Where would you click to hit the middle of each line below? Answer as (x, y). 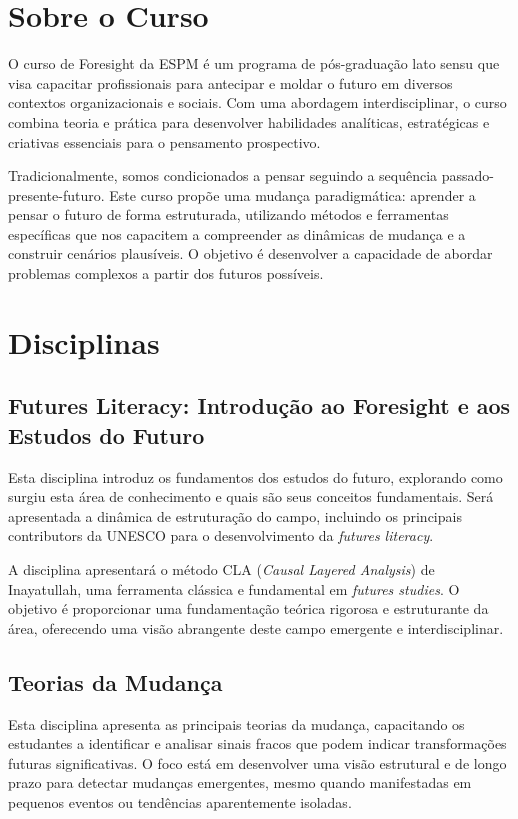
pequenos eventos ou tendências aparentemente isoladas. (180, 801)
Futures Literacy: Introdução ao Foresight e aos (259, 405)
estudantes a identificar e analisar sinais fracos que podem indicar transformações (257, 743)
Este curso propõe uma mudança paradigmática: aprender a (292, 194)
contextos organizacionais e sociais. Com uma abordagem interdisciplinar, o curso (257, 102)
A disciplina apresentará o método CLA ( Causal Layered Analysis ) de (221, 569)
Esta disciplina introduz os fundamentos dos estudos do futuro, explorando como (255, 476)
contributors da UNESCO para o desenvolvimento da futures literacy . (221, 535)
